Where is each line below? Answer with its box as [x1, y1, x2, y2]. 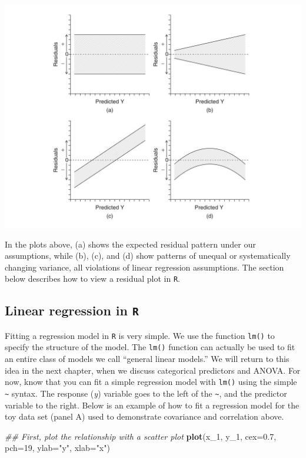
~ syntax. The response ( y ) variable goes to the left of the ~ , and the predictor [5, 387, 287, 399]
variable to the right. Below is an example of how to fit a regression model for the [5, 398, 300, 411]
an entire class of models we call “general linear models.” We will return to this [5, 352, 290, 365]
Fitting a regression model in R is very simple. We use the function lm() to [5, 329, 275, 341]
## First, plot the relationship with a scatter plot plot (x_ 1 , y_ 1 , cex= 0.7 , [5, 430, 277, 442]
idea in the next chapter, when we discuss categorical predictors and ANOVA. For [5, 364, 301, 376]
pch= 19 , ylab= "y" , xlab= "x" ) [5, 441, 110, 454]
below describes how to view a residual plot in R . [5, 272, 180, 285]
